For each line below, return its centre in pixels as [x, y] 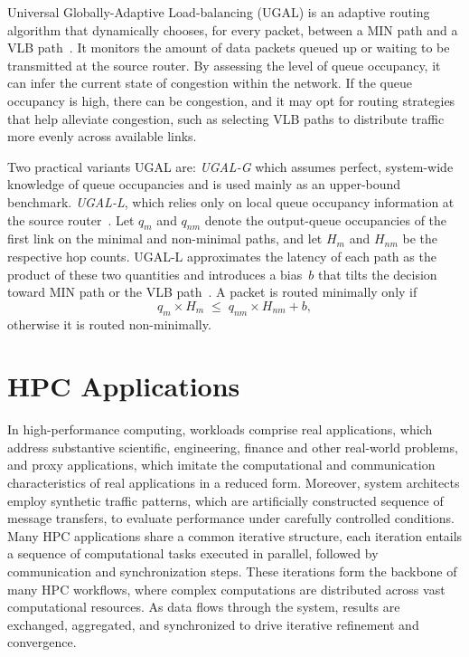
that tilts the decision [377, 274]
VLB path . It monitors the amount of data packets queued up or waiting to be [229, 48]
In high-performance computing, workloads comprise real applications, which [220, 429]
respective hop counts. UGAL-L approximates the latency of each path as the [222, 256]
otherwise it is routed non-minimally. [109, 324]
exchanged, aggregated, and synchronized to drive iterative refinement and [213, 624]
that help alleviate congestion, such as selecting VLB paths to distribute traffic [226, 118]
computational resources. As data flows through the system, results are [204, 607]
